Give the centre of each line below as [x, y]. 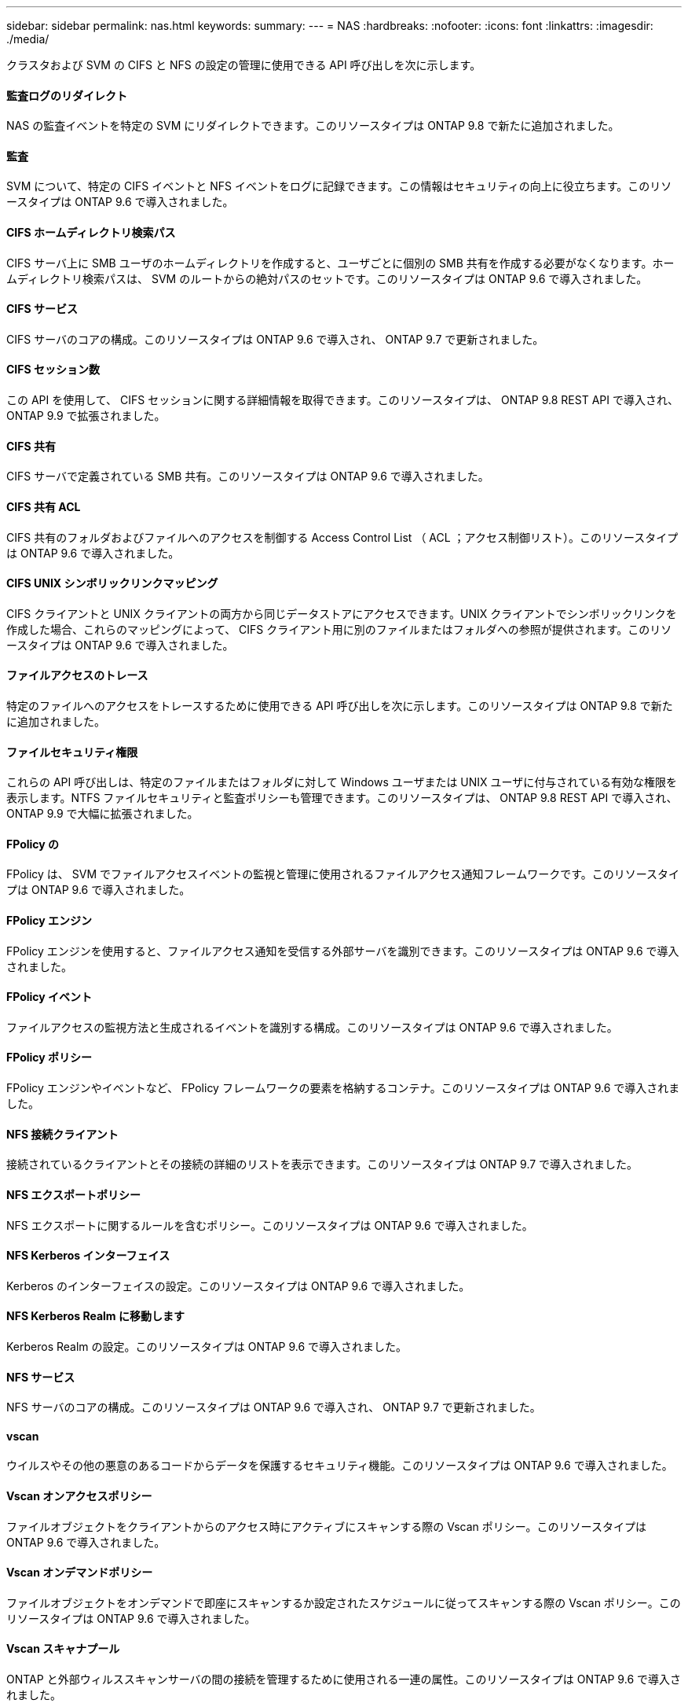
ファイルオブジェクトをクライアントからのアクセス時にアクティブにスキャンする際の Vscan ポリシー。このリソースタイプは [326, 1526]
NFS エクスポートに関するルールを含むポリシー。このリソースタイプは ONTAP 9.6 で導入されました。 [270, 1225]
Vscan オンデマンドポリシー [80, 1573]
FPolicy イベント [49, 997]
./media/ [28, 39]
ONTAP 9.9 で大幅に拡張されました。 [102, 814]
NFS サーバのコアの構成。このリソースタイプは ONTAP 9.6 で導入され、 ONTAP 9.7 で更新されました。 [274, 1407]
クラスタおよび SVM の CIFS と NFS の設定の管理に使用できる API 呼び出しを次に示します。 [244, 65]
